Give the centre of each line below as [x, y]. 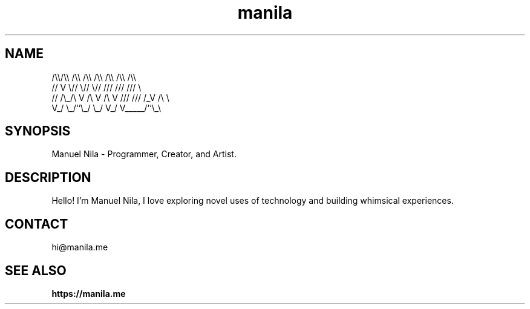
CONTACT [37, 224]
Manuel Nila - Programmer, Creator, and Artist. [144, 154]
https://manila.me [89, 293]
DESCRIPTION [48, 177]
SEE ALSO [36, 270]
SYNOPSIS [38, 131]
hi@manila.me [80, 247]
